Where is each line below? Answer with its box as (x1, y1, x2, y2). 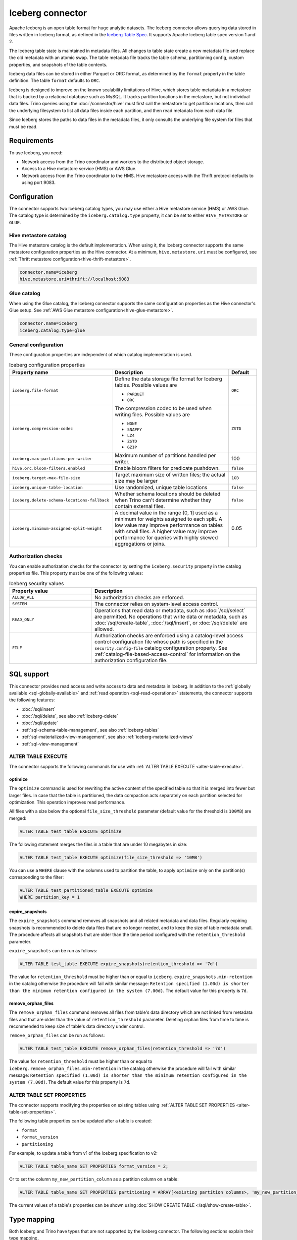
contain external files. (114, 503, 165, 510)
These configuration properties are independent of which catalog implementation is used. (9, 352, 193, 358)
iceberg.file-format (12, 387, 59, 393)
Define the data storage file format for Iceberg (114, 375, 222, 382)
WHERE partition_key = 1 (19, 894, 80, 900)
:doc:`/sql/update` (21, 720, 58, 726)
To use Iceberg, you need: (9, 149, 63, 156)
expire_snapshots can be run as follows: (9, 947, 98, 953)
